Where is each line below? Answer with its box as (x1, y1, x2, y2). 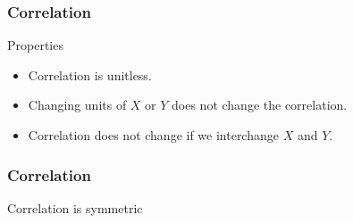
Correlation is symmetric (7, 198, 143, 217)
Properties (7, 36, 63, 54)
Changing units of (28, 95, 127, 114)
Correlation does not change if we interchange (28, 126, 279, 144)
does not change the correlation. (172, 95, 348, 114)
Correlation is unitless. (28, 65, 152, 84)
